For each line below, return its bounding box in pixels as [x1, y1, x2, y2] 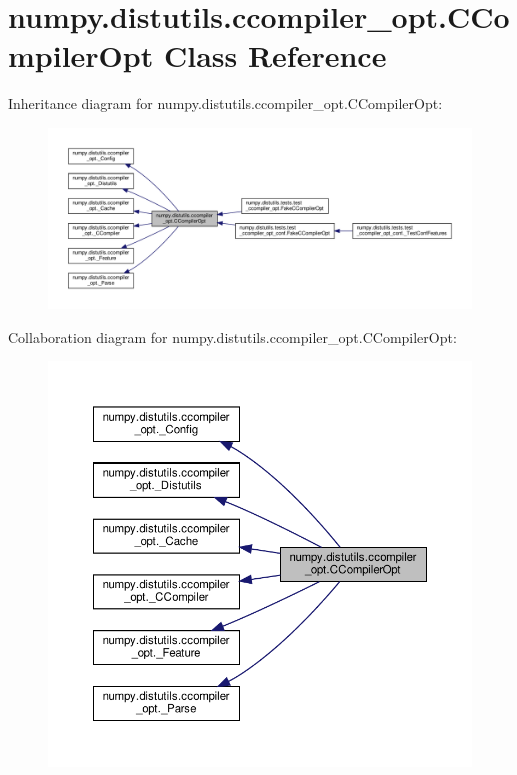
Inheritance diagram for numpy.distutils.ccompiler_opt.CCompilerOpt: [8, 93, 443, 114]
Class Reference [163, 35, 387, 76]
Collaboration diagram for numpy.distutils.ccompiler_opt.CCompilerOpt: [8, 326, 457, 347]
